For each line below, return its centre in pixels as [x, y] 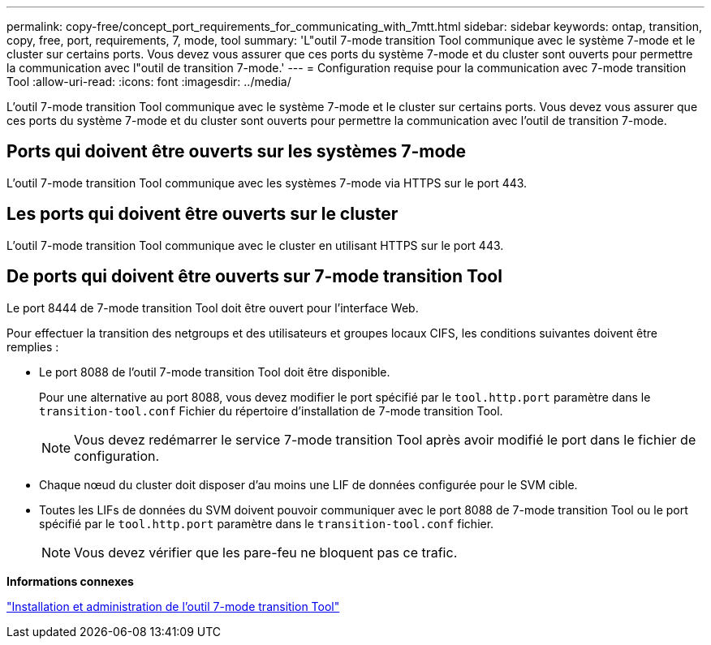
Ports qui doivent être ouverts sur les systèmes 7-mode [237, 152]
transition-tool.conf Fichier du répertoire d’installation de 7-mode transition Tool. [271, 411]
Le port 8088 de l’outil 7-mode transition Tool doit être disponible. [215, 372]
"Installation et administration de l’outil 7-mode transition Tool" [173, 606]
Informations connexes [70, 581]
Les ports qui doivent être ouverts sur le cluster [203, 214]
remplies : [33, 346]
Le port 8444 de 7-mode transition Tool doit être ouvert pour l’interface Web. [213, 307]
